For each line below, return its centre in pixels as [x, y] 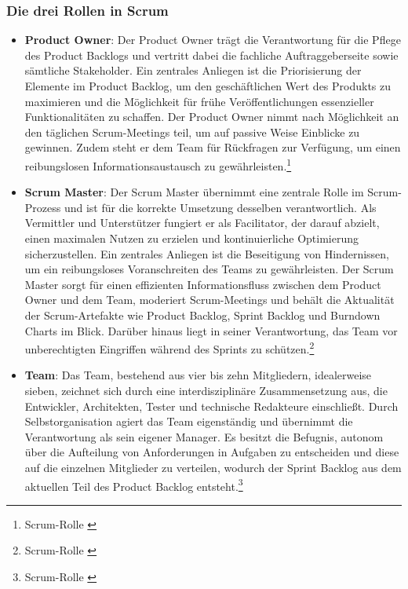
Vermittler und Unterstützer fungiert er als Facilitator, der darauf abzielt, [202, 223]
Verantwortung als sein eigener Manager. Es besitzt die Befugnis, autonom [204, 436]
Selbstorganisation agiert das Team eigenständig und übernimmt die [189, 421]
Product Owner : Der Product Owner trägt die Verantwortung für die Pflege [213, 40]
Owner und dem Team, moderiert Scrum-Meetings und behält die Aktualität [209, 300]
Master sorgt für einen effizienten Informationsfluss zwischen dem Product [203, 284]
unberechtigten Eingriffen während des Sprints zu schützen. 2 [169, 348]
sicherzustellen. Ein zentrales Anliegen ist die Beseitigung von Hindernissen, [207, 253]
